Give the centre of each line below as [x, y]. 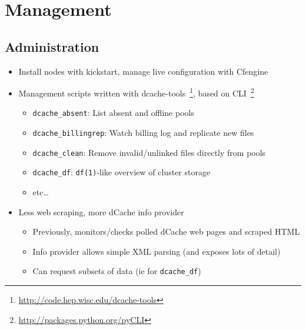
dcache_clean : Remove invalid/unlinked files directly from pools [149, 152]
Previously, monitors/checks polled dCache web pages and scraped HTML [166, 231]
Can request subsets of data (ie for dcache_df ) [117, 271]
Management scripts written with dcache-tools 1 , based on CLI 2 [136, 92]
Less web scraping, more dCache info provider [101, 211]
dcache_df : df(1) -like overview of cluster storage [122, 172]
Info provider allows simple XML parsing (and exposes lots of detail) [157, 251]
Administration [52, 46]
